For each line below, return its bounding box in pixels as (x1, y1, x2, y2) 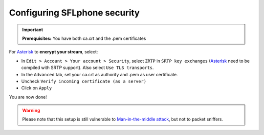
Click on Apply (21, 85, 52, 91)
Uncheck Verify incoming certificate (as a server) (21, 78, 147, 84)
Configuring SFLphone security (9, 7, 140, 18)
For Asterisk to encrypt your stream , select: (9, 49, 98, 55)
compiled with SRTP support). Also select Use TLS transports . (21, 65, 154, 70)
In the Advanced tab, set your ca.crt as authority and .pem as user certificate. (21, 71, 178, 77)
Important (22, 27, 44, 33)
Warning (22, 107, 40, 114)
